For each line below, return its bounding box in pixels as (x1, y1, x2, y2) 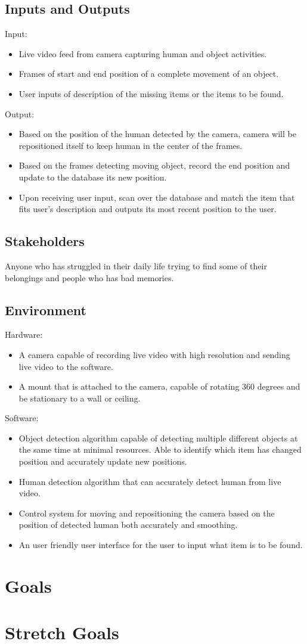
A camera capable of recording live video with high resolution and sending (18, 348, 290, 360)
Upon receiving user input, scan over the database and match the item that (18, 191, 295, 203)
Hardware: (5, 328, 43, 341)
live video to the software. (18, 360, 113, 372)
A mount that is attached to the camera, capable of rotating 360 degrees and (18, 380, 300, 393)
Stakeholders (5, 232, 85, 250)
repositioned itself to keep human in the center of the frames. (18, 139, 243, 151)
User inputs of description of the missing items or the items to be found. (18, 87, 284, 99)
